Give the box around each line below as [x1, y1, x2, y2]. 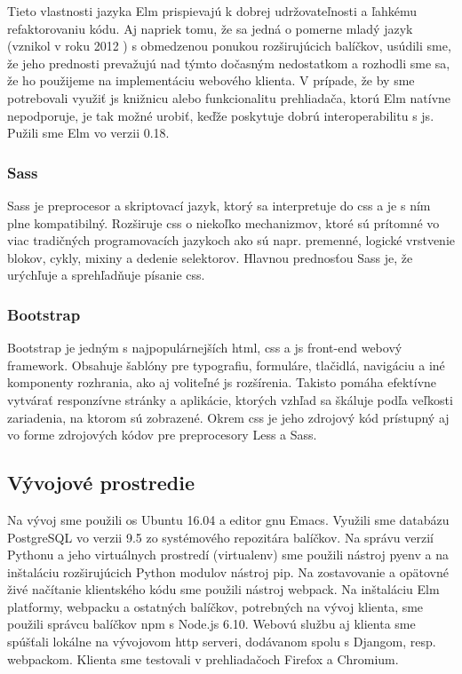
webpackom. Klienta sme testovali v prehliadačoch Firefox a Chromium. [7, 649, 399, 668]
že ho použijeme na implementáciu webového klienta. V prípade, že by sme [7, 71, 415, 90]
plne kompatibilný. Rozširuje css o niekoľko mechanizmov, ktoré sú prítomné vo [7, 213, 440, 232]
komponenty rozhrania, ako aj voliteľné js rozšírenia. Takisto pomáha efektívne [7, 373, 437, 392]
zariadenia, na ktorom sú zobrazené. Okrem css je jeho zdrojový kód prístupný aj [7, 408, 450, 426]
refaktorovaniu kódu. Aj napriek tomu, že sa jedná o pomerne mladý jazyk [7, 19, 413, 37]
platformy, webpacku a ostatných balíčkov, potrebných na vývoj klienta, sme [7, 597, 424, 615]
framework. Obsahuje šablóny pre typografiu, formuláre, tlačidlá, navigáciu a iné [7, 355, 445, 374]
